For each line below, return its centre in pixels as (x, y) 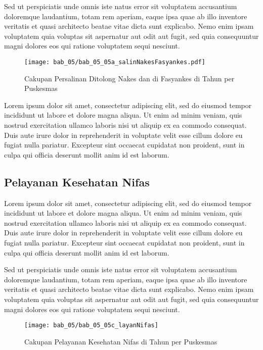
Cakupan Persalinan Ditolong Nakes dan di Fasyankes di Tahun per (129, 78)
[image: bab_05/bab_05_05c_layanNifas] (91, 326)
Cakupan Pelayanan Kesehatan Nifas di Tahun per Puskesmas (121, 341)
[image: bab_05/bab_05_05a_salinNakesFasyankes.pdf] (115, 62)
